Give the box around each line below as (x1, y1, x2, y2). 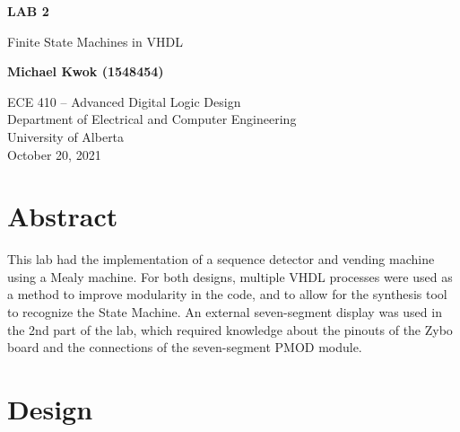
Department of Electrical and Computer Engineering (7, 110, 297, 128)
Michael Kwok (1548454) (7, 62, 164, 81)
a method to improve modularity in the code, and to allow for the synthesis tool (7, 285, 447, 304)
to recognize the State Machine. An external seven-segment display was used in (7, 303, 442, 322)
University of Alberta (7, 127, 125, 145)
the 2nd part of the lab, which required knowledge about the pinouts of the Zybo (7, 320, 453, 339)
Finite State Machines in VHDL (7, 31, 183, 50)
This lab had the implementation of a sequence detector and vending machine (7, 250, 435, 269)
